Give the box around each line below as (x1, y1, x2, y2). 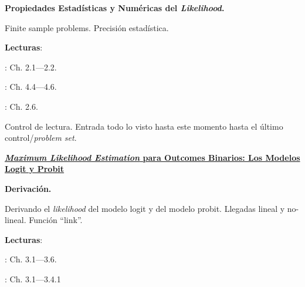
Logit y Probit (5, 163, 65, 175)
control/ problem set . (5, 131, 77, 144)
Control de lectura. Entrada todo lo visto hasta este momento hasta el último (5, 120, 283, 132)
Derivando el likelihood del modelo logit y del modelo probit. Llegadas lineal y (5, 202, 285, 214)
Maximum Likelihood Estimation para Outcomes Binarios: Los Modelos (5, 151, 300, 163)
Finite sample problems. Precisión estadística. (5, 21, 169, 33)
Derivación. (5, 182, 52, 194)
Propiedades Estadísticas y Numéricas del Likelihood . (5, 2, 225, 13)
